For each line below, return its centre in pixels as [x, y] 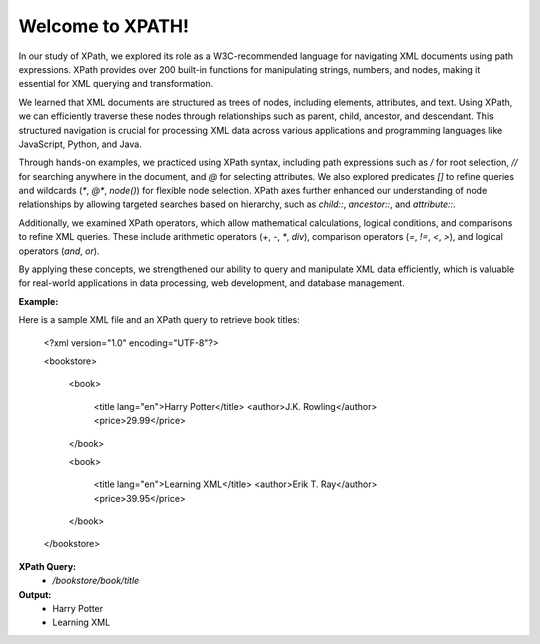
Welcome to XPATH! [104, 26]
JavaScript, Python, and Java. [80, 144]
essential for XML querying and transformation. [116, 84]
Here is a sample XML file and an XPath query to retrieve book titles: [159, 320]
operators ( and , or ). [59, 251]
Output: [35, 594]
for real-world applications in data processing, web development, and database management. [211, 283]
